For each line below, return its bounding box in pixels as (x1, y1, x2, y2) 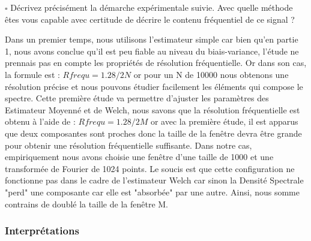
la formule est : (5, 68, 60, 80)
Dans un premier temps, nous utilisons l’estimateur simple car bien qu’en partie (5, 33, 298, 46)
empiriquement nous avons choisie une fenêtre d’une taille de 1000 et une (5, 150, 274, 163)
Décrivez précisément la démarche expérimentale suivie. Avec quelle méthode (10, 1, 293, 13)
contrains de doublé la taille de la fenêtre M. (5, 197, 168, 210)
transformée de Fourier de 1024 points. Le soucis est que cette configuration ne (5, 162, 295, 174)
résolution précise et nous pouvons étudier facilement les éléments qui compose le (5, 80, 303, 92)
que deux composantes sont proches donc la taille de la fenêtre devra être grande (5, 126, 302, 139)
